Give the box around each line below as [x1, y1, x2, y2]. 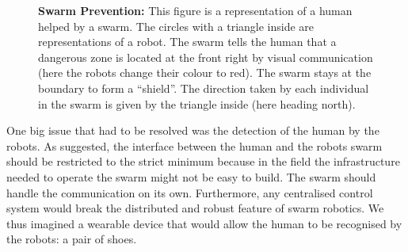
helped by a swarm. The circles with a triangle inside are [38, 17, 315, 34]
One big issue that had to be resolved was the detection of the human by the [6, 122, 379, 139]
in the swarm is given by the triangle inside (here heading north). [38, 95, 356, 112]
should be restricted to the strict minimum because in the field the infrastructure [6, 153, 400, 170]
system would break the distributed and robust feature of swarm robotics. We [6, 200, 384, 216]
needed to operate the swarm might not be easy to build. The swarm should [6, 168, 376, 185]
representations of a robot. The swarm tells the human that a [38, 33, 337, 50]
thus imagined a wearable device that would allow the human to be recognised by [6, 215, 402, 231]
